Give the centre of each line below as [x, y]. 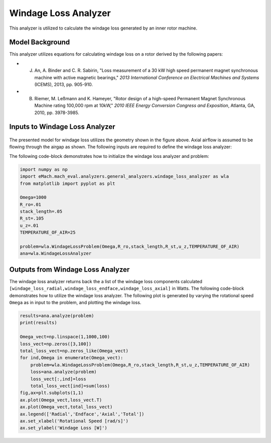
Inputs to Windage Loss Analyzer [62, 127]
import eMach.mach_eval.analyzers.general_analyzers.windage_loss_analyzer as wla [124, 176]
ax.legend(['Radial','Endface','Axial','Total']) [82, 414]
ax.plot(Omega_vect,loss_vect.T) [61, 400]
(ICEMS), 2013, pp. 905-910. [63, 85]
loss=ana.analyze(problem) [64, 372]
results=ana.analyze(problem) [57, 316]
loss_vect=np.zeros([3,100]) [56, 344]
